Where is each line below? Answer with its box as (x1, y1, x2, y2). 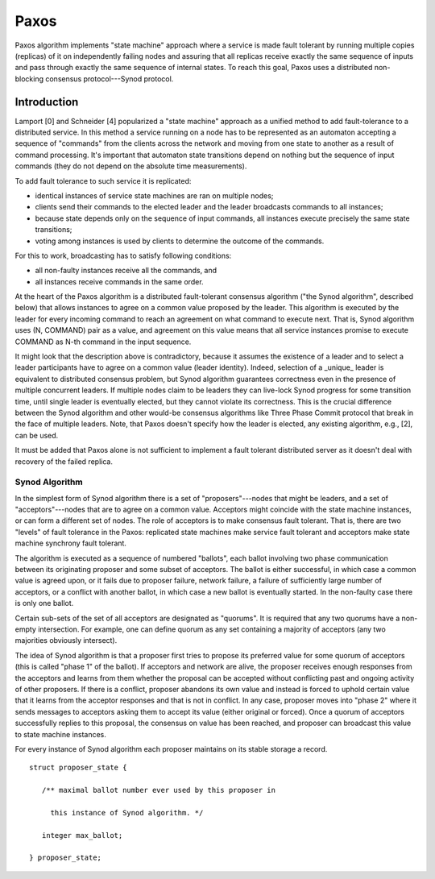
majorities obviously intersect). (14, 636, 118, 645)
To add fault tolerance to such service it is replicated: (14, 176, 192, 185)
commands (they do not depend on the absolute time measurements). (14, 161, 247, 171)
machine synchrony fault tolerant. (14, 538, 126, 548)
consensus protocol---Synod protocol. (45, 73, 174, 84)
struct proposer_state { (29, 763, 127, 773)
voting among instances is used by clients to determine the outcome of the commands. (35, 236, 325, 246)
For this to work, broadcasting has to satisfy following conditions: (14, 251, 232, 260)
